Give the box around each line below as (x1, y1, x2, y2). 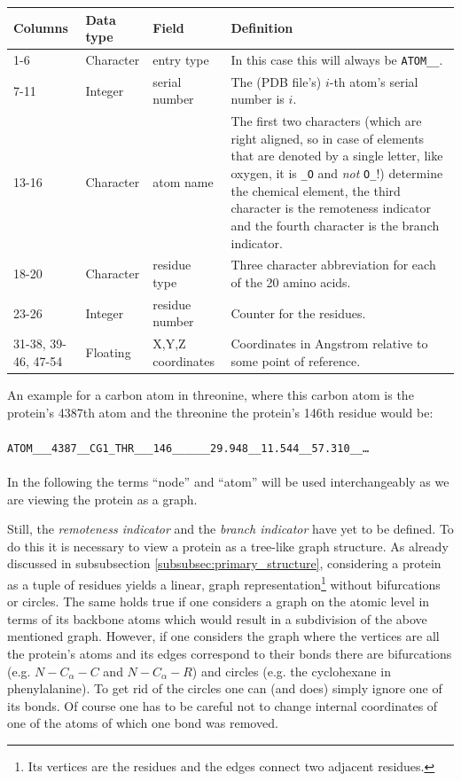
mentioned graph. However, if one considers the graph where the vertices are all (7, 627, 440, 645)
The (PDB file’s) (230, 72, 322, 90)
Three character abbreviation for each (230, 255, 436, 274)
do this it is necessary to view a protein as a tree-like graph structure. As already (7, 536, 449, 555)
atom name (152, 172, 214, 191)
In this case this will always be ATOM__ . (230, 50, 443, 68)
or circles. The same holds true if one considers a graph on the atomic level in (7, 592, 430, 611)
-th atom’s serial (329, 72, 418, 90)
